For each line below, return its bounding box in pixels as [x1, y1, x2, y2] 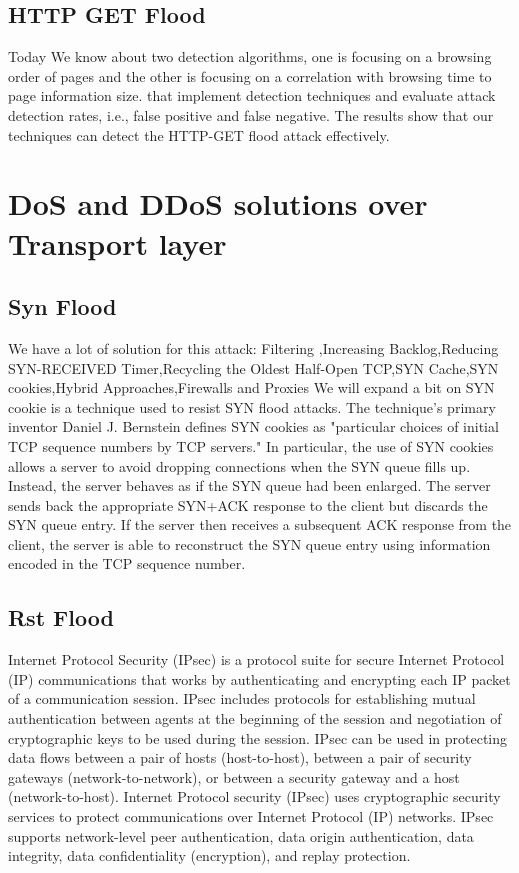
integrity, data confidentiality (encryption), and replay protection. [8, 845, 411, 866]
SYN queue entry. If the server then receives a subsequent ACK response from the [8, 514, 512, 535]
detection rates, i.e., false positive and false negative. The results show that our [8, 104, 494, 125]
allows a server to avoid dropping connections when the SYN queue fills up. [8, 455, 471, 476]
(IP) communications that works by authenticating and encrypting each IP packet [8, 668, 511, 689]
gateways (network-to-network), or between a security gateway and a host [8, 766, 460, 787]
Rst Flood [8, 602, 114, 633]
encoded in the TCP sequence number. [8, 553, 246, 574]
